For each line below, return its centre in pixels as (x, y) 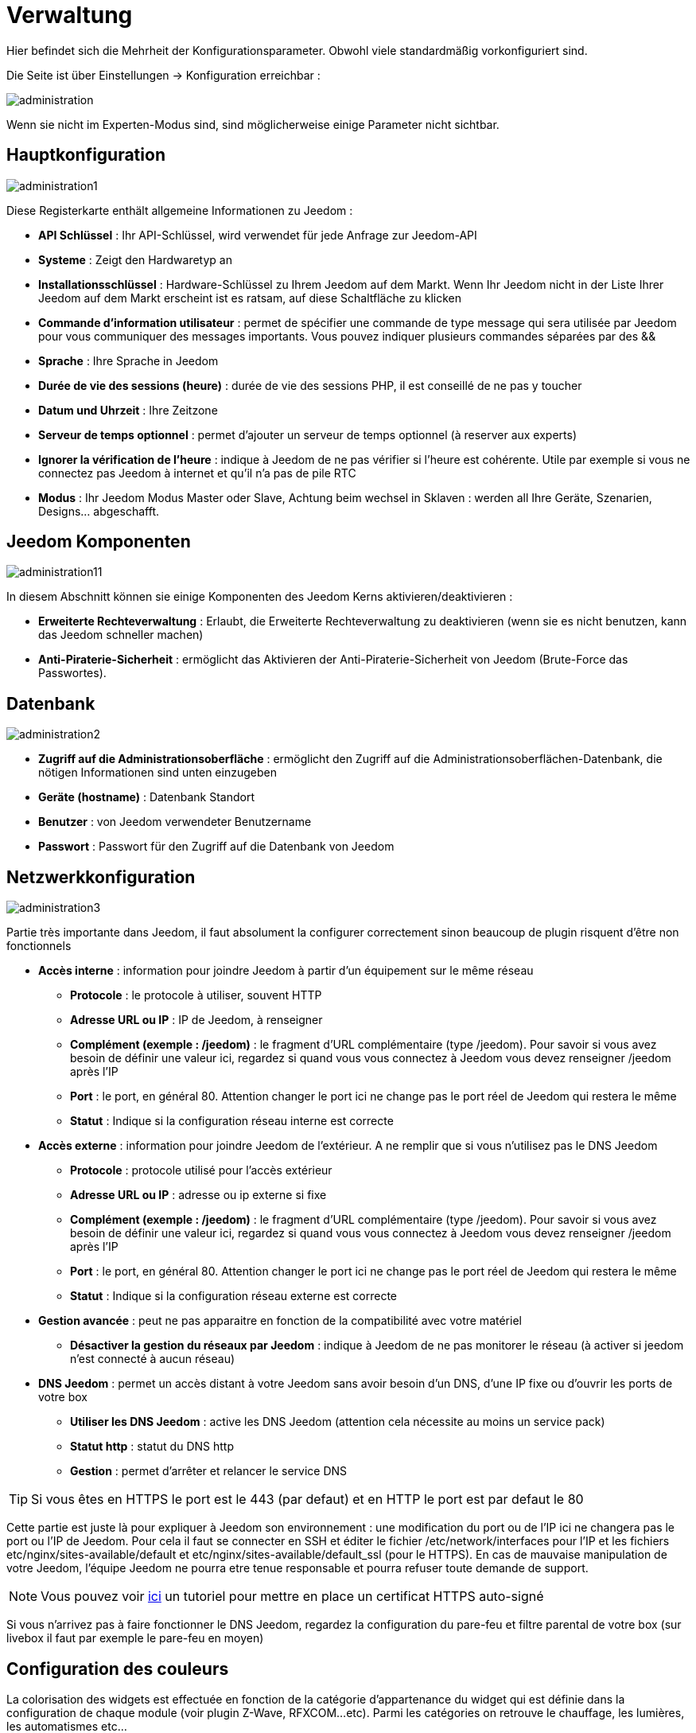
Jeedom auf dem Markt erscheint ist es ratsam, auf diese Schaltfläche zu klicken (250, 298)
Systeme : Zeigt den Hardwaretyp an (135, 259)
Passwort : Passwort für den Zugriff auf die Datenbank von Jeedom (216, 847)
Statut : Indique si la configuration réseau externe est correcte (233, 1296)
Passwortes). (72, 673)
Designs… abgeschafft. (99, 511)
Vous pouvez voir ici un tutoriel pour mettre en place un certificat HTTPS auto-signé (292, 1597)
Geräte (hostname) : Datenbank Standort (147, 797)
